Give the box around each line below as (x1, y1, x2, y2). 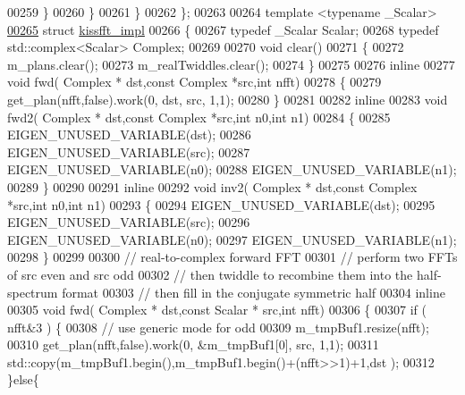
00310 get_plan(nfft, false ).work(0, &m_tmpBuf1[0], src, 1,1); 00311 (7, 335, 379, 354)
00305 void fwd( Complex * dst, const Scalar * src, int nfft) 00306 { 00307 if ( (7, 300, 427, 319)
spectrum (7, 282, 58, 301)
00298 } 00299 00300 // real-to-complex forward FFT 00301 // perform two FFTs (7, 248, 458, 266)
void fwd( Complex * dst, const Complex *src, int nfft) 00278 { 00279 (7, 72, 382, 91)
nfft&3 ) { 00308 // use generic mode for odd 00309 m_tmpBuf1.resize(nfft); (7, 317, 429, 336)
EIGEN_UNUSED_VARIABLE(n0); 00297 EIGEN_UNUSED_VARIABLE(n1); (7, 230, 457, 248)
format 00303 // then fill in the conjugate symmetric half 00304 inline (62, 282, 445, 301)
